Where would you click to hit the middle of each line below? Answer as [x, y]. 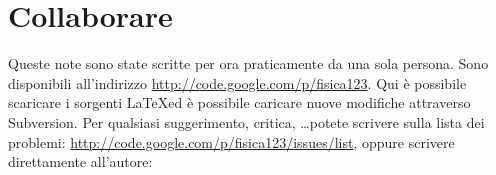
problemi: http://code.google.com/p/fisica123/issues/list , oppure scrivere [231, 141]
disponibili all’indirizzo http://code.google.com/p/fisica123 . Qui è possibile [237, 82]
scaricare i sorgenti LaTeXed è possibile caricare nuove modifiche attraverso [239, 102]
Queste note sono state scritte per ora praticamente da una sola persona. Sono [248, 63]
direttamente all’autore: [80, 161]
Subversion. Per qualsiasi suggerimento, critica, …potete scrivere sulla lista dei [246, 121]
